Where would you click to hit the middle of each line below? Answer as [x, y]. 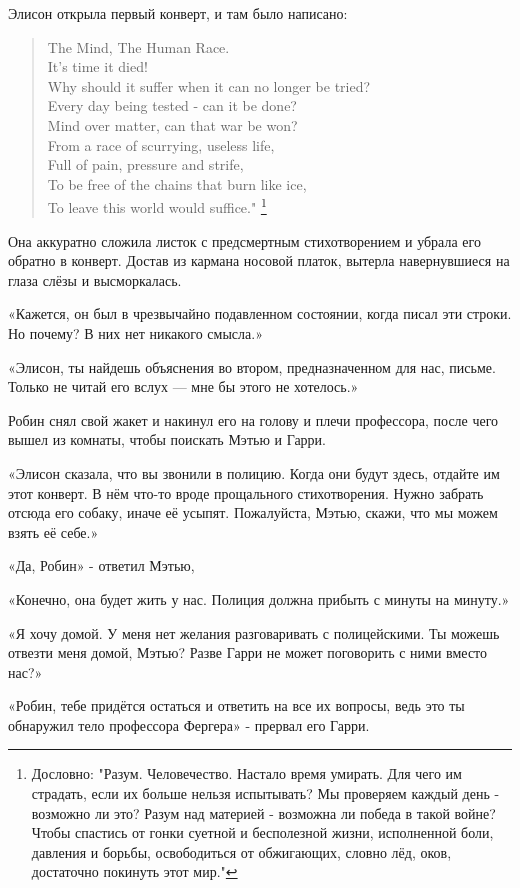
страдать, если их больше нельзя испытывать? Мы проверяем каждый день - [265, 793]
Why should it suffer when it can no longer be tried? [209, 85]
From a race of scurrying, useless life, [161, 144]
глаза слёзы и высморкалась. [95, 279]
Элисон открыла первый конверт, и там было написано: [178, 13]
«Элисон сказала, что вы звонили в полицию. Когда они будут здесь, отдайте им [254, 472]
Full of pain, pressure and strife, [145, 164]
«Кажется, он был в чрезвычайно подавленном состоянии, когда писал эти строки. [260, 313]
